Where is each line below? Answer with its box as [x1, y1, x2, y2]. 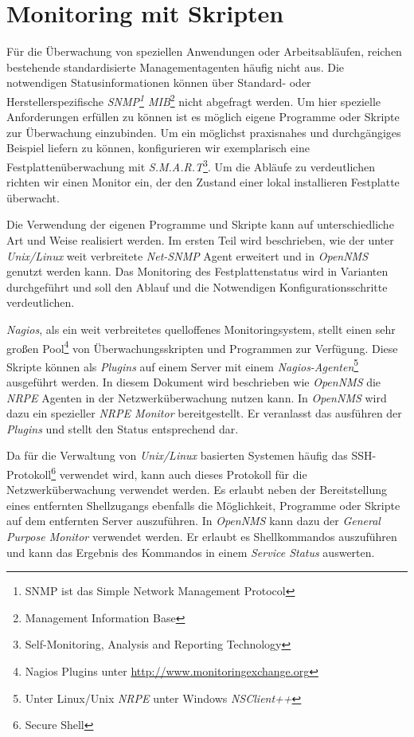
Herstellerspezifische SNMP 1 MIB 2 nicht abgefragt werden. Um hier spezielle [6, 90, 381, 109]
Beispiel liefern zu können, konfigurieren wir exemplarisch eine [6, 139, 310, 156]
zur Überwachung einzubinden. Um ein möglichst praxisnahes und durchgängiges [6, 123, 401, 140]
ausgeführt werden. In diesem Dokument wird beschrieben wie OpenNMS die [6, 374, 381, 390]
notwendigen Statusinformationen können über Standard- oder [6, 74, 311, 91]
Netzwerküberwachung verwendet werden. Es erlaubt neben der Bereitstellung [6, 481, 387, 498]
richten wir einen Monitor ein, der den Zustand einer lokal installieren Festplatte [6, 174, 400, 190]
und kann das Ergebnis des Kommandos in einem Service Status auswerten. [6, 543, 375, 560]
